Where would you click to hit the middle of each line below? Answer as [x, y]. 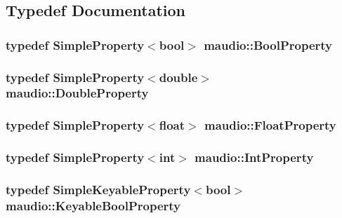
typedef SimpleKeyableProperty [98, 189]
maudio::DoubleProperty [77, 93]
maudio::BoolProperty [268, 45]
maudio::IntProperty [254, 157]
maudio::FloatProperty [270, 125]
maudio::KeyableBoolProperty [93, 205]
